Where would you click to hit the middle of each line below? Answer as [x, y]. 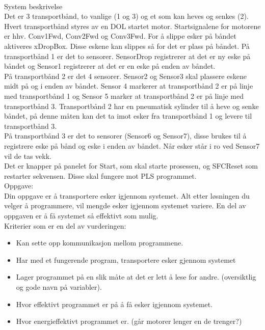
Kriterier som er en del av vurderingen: [65, 225]
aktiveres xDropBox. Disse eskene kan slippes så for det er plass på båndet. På [127, 46]
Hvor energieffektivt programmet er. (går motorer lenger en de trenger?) [129, 321]
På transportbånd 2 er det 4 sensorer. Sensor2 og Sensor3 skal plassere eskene [125, 76]
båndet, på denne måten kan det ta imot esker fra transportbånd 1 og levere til [128, 116]
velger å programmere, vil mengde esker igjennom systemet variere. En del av [125, 205]
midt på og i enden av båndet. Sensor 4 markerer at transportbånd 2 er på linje [129, 86]
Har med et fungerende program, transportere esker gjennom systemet [126, 259]
